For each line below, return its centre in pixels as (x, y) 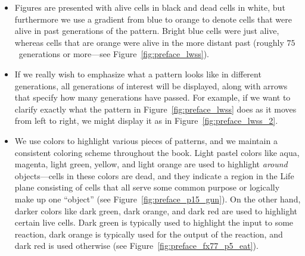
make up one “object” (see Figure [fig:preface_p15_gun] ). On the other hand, (158, 199)
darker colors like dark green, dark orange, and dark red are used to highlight (156, 210)
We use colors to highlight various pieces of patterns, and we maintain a (146, 140)
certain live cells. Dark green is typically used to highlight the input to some (154, 222)
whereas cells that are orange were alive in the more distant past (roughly (149, 42)
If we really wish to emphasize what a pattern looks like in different (138, 74)
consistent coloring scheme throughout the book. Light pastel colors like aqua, (157, 152)
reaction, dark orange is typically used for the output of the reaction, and (149, 234)
